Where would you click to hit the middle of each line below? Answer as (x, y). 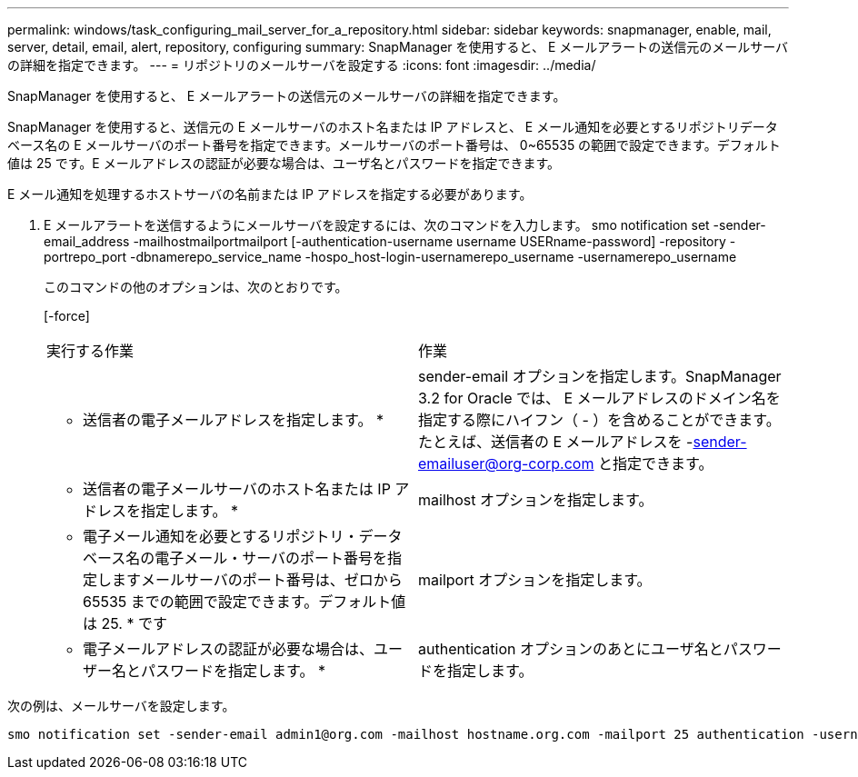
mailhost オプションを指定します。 (536, 500)
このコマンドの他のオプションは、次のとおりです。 (196, 287)
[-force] (67, 316)
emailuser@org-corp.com (506, 463)
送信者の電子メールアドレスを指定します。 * (233, 420)
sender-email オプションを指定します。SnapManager (600, 376)
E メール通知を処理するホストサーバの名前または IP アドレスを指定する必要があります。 (270, 194)
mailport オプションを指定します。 (535, 580)
